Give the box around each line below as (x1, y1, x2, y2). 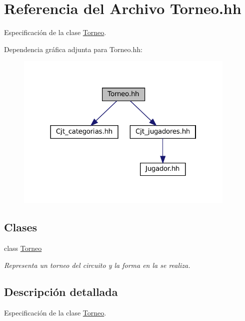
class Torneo (4, 242, 42, 253)
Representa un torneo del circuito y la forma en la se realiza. (4, 259, 190, 270)
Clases (4, 219, 37, 235)
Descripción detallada (4, 284, 118, 299)
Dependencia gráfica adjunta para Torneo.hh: (4, 44, 142, 54)
